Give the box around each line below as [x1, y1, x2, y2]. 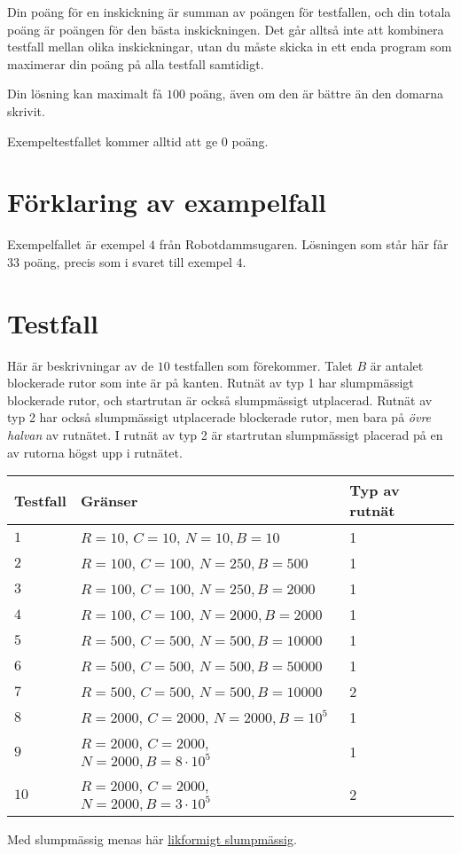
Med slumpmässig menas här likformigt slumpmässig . [7, 830, 297, 849]
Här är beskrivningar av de [7, 356, 154, 374]
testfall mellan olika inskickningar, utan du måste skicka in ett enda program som [7, 37, 452, 56]
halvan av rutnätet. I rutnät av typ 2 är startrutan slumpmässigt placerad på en [7, 425, 443, 443]
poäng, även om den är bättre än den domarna [189, 84, 443, 103]
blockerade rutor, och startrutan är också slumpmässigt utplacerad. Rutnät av [7, 390, 433, 409]
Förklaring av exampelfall [7, 184, 326, 220]
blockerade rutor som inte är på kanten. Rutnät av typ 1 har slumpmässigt [7, 373, 414, 392]
